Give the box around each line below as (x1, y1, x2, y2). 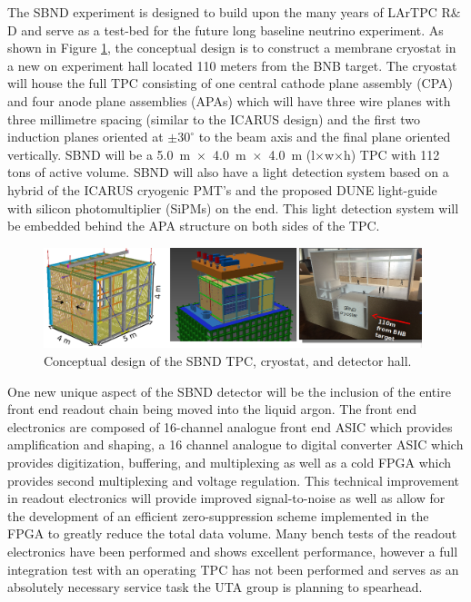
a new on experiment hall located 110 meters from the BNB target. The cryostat (7, 55, 457, 74)
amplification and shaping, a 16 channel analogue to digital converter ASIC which (7, 435, 464, 454)
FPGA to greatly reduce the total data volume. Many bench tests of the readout (7, 524, 457, 543)
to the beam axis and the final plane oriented (198, 127, 451, 146)
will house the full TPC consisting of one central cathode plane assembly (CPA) (7, 74, 454, 93)
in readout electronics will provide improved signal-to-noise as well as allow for (7, 489, 446, 508)
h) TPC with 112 (343, 144, 440, 163)
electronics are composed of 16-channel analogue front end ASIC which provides (7, 417, 453, 436)
